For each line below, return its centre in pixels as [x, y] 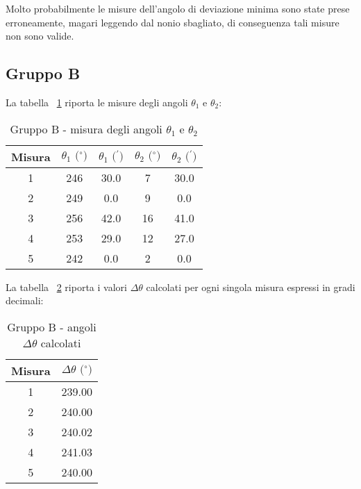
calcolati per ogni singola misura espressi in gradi [251, 287]
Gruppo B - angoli [52, 326]
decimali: [25, 300]
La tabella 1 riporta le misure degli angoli [97, 102]
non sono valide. [40, 36]
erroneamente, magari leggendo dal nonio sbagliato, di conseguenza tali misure [173, 22]
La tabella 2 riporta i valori [66, 287]
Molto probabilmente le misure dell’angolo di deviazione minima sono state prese [178, 8]
